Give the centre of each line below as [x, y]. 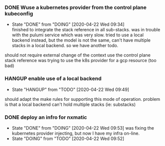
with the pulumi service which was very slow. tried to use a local [78, 35]
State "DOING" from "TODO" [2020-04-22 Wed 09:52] [68, 139]
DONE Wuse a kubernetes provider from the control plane [76, 7]
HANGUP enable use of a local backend [53, 78]
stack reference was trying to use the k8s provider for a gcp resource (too [81, 61]
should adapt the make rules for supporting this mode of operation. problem [82, 99]
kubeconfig [19, 13]
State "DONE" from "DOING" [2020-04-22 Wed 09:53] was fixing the [83, 128]
